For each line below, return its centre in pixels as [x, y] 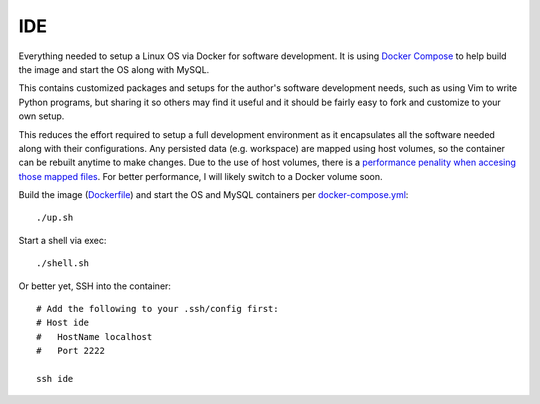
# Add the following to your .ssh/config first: [157, 309]
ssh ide [55, 378]
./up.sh [55, 218]
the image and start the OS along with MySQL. [114, 69]
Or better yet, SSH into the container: [95, 286]
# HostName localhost [94, 336]
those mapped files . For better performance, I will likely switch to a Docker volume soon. [201, 176]
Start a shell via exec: [62, 240]
